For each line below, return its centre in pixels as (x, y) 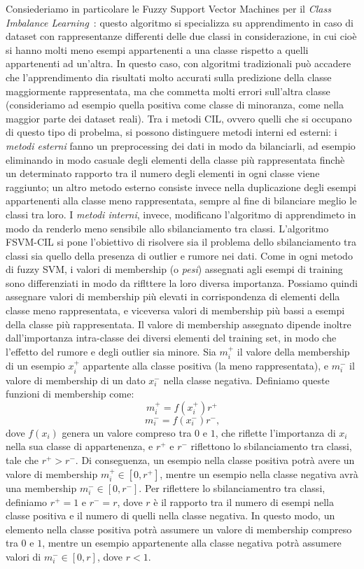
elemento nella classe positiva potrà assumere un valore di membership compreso (179, 529)
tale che (22, 460)
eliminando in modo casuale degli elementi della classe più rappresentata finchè (175, 159)
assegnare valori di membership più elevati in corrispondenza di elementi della (173, 296)
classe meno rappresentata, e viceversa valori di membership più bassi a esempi (175, 310)
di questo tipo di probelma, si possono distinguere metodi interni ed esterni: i (171, 132)
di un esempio (35, 366)
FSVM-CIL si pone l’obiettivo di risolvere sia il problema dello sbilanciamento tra (181, 242)
